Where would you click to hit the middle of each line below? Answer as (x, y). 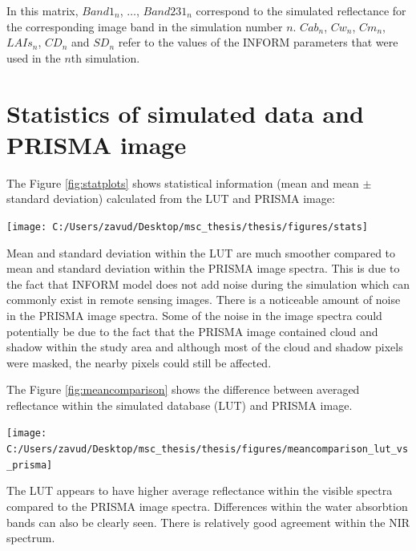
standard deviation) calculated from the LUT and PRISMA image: (171, 199)
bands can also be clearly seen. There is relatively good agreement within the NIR (208, 522)
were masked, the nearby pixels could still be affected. (139, 362)
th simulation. (105, 57)
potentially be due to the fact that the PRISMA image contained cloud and (192, 331)
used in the (34, 57)
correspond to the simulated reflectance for (301, 10)
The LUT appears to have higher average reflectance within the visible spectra (200, 490)
